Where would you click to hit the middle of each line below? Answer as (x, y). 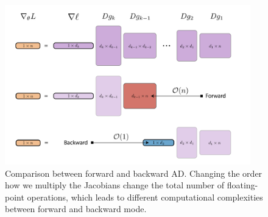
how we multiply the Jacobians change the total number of (115, 185)
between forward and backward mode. (76, 209)
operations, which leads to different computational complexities (145, 197)
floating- (242, 185)
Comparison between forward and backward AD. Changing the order (134, 173)
